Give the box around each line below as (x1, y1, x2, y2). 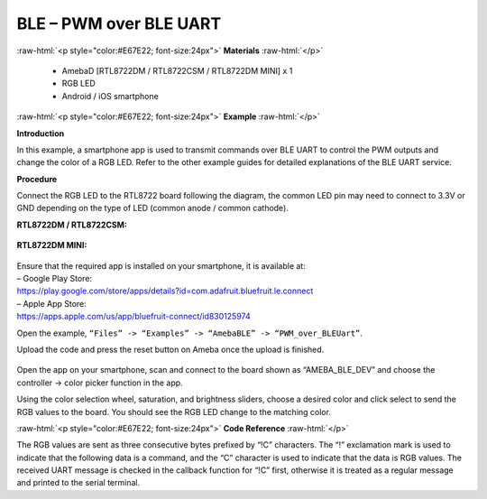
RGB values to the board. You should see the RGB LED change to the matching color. (16, 406, 331, 417)
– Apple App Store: (16, 298, 87, 309)
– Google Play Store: (16, 273, 93, 284)
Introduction (16, 127, 65, 139)
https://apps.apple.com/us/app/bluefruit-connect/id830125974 (16, 311, 252, 322)
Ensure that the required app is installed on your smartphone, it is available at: (16, 260, 306, 271)
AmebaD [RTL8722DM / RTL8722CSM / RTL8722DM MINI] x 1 (61, 65, 293, 76)
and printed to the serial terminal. (16, 477, 140, 488)
